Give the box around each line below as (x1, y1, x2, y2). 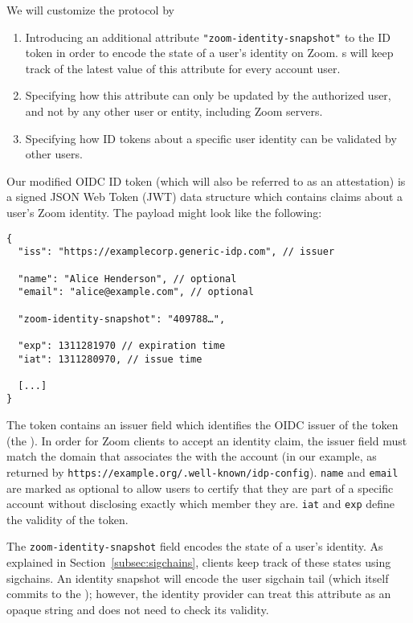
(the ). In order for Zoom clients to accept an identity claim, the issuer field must (6, 432, 407, 449)
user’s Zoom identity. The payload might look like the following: (6, 204, 322, 220)
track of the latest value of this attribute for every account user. (25, 59, 341, 76)
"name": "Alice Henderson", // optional (18, 273, 237, 285)
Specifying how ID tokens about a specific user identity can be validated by (25, 129, 397, 146)
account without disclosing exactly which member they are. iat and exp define (6, 495, 395, 512)
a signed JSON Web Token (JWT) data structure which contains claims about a (6, 188, 403, 205)
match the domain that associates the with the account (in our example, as (6, 448, 377, 465)
